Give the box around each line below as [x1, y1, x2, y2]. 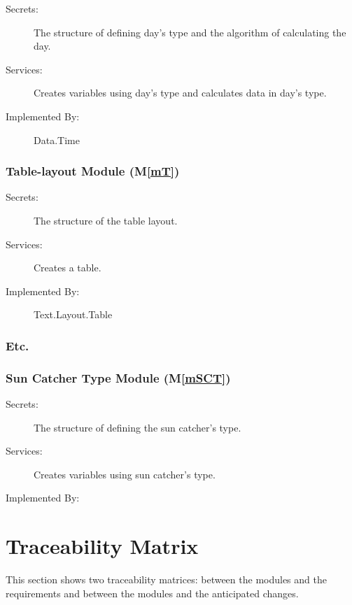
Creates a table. [34, 260, 101, 275]
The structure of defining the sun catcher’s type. [34, 420, 241, 434]
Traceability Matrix [6, 532, 199, 560]
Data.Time [34, 132, 80, 147]
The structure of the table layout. [34, 213, 178, 227]
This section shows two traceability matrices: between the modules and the [6, 572, 327, 587]
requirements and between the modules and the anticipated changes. [6, 585, 299, 600]
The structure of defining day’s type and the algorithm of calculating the [34, 24, 346, 39]
